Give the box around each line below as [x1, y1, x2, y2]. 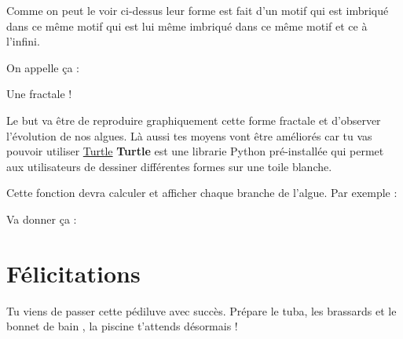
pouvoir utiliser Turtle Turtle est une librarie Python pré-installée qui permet [6, 143, 384, 159]
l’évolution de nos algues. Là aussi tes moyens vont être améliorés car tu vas [6, 127, 372, 144]
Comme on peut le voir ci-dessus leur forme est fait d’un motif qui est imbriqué [6, 2, 389, 18]
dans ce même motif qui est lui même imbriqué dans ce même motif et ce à [6, 17, 368, 34]
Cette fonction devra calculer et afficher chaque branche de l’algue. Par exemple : [6, 184, 398, 201]
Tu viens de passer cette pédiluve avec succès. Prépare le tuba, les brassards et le [6, 302, 397, 319]
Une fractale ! [6, 86, 72, 102]
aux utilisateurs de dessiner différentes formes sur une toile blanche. [6, 158, 332, 174]
